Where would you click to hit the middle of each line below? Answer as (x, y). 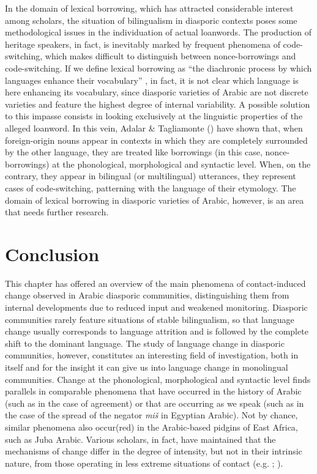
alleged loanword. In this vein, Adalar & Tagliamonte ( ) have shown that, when (154, 128)
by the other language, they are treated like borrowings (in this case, (134, 152)
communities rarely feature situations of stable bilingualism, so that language (150, 319)
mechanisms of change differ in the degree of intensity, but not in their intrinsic (154, 451)
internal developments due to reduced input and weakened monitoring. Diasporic (156, 307)
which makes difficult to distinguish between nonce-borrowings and (170, 56)
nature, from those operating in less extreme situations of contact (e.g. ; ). (144, 463)
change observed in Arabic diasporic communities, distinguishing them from (147, 295)
